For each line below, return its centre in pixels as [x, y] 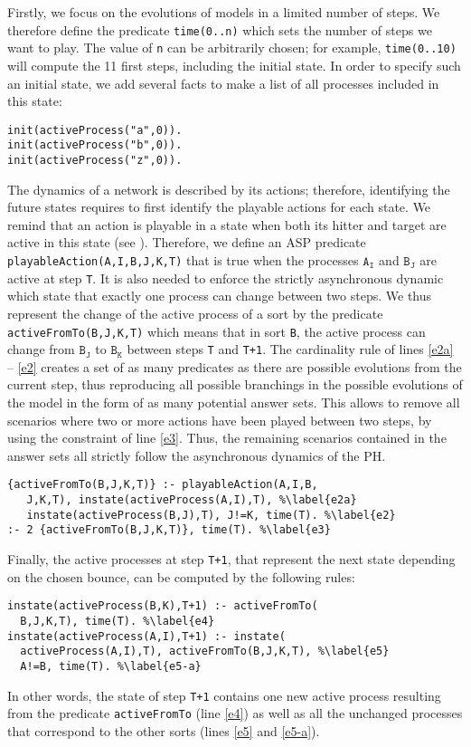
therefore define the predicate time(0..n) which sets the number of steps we [220, 29]
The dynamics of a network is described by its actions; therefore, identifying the [229, 189]
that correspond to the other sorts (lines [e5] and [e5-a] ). [164, 730]
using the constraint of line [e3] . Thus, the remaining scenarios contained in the [227, 438]
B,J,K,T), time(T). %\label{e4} [118, 621]
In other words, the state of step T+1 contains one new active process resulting [224, 695]
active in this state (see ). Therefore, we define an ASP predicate [187, 242]
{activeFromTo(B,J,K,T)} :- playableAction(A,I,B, [163, 485]
